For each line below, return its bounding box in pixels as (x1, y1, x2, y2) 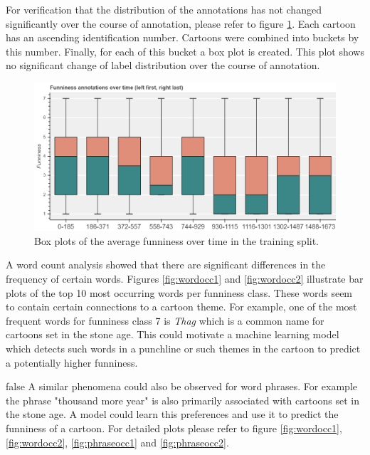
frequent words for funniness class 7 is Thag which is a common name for (6, 313, 324, 328)
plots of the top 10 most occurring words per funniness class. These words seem (6, 285, 353, 300)
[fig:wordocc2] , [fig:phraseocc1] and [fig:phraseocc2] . (6, 434, 229, 449)
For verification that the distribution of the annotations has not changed (6, 2, 322, 16)
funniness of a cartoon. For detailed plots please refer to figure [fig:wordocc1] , (6, 420, 342, 435)
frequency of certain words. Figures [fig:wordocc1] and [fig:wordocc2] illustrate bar (6, 271, 364, 286)
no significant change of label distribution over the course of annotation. (6, 58, 320, 73)
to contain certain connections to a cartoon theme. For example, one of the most (6, 299, 357, 314)
